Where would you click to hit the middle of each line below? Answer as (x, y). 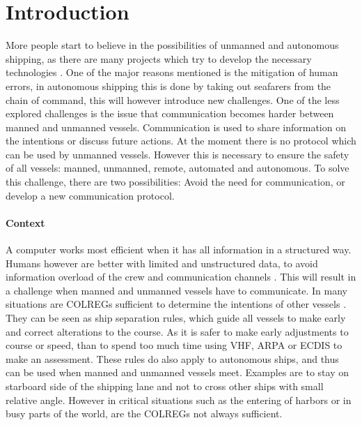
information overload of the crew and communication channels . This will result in (181, 277)
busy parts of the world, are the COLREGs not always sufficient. (144, 413)
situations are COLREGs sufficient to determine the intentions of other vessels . (176, 304)
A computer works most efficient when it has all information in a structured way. (179, 249)
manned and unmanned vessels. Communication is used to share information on (176, 127)
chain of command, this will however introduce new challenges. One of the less (173, 99)
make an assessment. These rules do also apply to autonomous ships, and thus (172, 358)
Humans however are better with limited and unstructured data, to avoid (162, 263)
